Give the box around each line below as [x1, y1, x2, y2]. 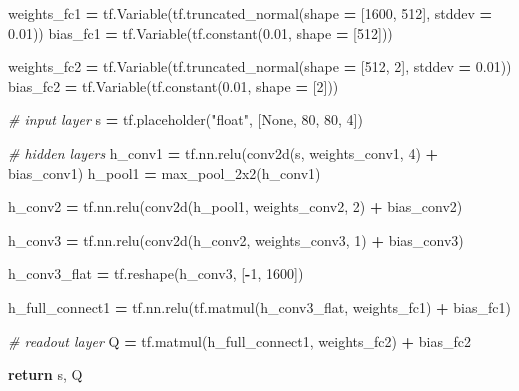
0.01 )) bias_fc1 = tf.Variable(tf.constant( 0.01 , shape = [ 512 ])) [8, 22, 393, 43]
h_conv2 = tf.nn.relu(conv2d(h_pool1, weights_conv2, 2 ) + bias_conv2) [8, 196, 463, 217]
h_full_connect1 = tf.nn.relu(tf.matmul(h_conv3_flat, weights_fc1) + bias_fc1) [8, 296, 511, 317]
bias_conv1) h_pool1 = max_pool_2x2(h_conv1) [8, 162, 321, 183]
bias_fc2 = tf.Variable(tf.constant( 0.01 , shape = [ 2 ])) [8, 75, 339, 96]
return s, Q [8, 364, 83, 385]
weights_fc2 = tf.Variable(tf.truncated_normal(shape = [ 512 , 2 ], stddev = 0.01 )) [8, 56, 512, 77]
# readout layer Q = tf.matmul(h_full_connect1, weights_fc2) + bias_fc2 [8, 330, 471, 351]
